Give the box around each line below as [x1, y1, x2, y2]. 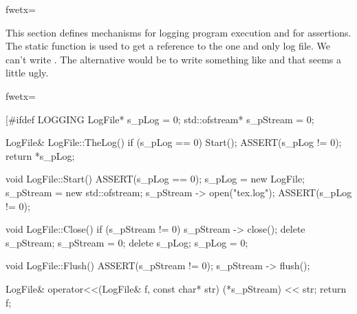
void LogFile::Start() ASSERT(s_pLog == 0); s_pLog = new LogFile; [6, 171, 305, 186]
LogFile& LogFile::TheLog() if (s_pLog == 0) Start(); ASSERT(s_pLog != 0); [6, 135, 342, 149]
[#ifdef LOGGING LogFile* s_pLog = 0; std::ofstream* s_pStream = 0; [6, 112, 314, 126]
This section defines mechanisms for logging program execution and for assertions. [6, 25, 351, 39]
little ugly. [6, 65, 49, 80]
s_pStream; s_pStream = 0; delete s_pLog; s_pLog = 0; [6, 235, 248, 249]
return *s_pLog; [6, 148, 75, 163]
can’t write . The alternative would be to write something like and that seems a [6, 52, 341, 66]
